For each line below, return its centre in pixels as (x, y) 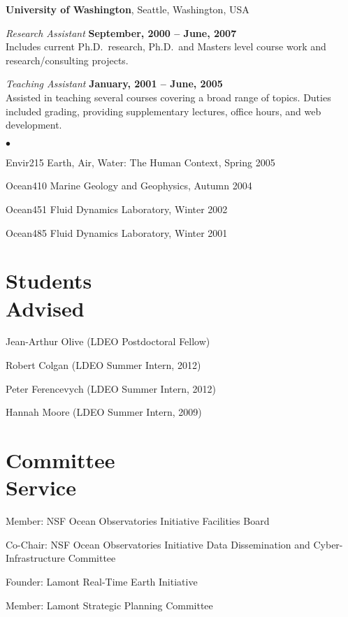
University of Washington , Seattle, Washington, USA (128, 9)
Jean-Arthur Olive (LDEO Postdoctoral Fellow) (108, 341)
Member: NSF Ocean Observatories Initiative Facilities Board (138, 521)
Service (41, 487)
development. (34, 125)
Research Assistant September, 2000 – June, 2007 (121, 32)
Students (49, 281)
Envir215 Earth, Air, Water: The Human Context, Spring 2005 (140, 162)
